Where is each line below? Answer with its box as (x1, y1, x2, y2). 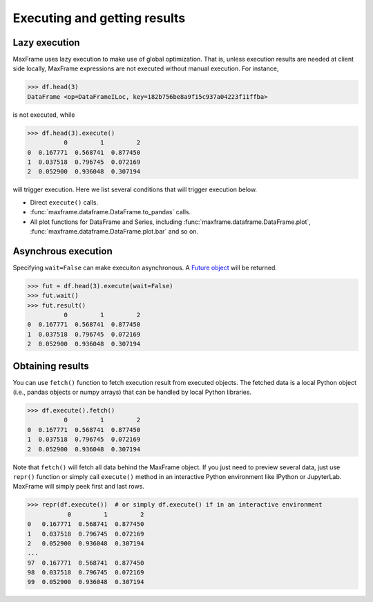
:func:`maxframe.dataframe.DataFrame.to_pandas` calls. (30, 208, 191, 216)
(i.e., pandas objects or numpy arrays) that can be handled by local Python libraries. (12, 388, 252, 397)
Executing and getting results (12, 10, 186, 26)
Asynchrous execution (12, 245, 113, 257)
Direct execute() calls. (30, 198, 99, 207)
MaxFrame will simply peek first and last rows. (12, 482, 145, 491)
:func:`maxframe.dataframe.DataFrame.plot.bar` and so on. (30, 227, 199, 235)
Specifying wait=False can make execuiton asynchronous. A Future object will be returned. (12, 263, 278, 272)
